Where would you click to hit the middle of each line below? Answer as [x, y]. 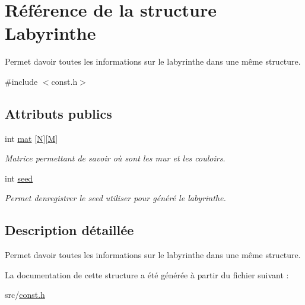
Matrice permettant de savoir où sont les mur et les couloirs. [115, 158]
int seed [19, 178]
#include [21, 81]
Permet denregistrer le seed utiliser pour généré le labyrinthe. [115, 198]
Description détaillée [69, 230]
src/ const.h [25, 295]
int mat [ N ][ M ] [31, 138]
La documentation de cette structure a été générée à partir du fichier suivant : [147, 274]
